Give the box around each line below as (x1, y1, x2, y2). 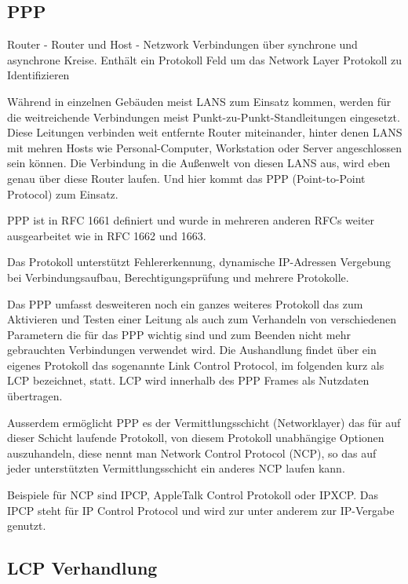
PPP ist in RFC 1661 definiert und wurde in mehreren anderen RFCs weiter (7, 212, 375, 228)
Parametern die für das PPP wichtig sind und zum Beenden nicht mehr (7, 326, 352, 342)
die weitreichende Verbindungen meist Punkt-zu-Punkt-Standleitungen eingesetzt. (7, 108, 400, 125)
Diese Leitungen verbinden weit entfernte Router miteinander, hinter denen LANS (7, 124, 403, 141)
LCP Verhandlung (7, 556, 158, 580)
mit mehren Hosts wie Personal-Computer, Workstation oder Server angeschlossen (7, 139, 403, 155)
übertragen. (7, 388, 63, 404)
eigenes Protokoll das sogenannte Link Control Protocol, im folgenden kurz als (7, 356, 384, 373)
